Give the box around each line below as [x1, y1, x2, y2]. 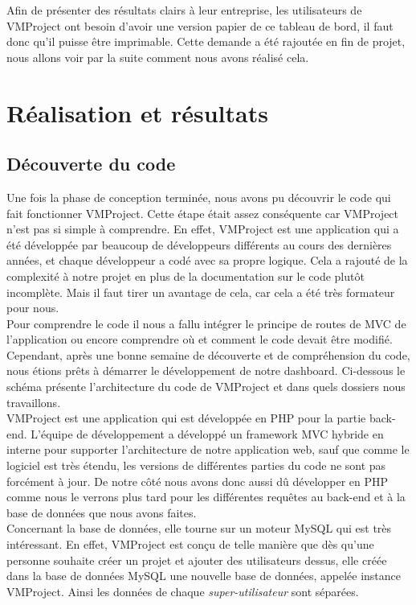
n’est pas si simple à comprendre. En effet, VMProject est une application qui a [6, 220, 399, 237]
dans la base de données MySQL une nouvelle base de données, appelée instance [6, 567, 402, 584]
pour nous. [6, 299, 59, 316]
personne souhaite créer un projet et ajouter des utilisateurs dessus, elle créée [6, 551, 387, 568]
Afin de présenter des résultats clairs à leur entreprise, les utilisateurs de [6, 2, 362, 18]
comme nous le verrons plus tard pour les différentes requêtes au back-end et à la [6, 488, 406, 505]
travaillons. [6, 393, 61, 410]
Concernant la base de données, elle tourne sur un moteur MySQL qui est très [6, 520, 392, 537]
